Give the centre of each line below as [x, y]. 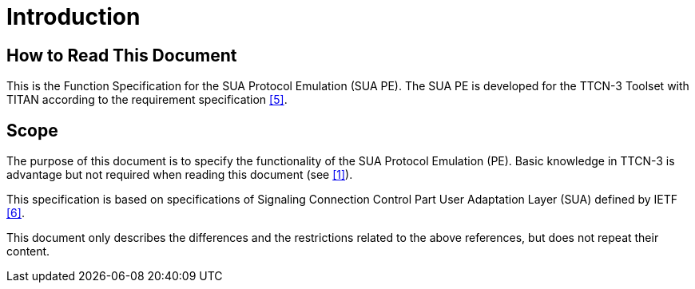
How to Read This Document [122, 55]
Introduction [73, 17]
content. [28, 251]
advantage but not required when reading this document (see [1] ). [180, 175]
